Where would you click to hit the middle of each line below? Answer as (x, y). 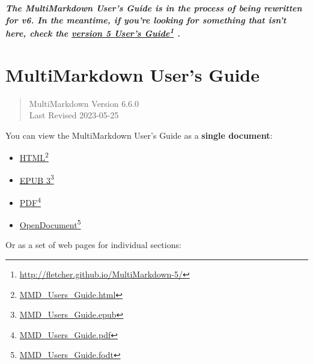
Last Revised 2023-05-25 (74, 115)
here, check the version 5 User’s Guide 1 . (93, 32)
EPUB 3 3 (37, 179)
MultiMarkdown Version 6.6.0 (84, 103)
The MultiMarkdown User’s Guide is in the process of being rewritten (154, 8)
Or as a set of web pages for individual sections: (93, 245)
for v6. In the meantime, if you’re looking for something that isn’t (146, 20)
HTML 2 (34, 156)
